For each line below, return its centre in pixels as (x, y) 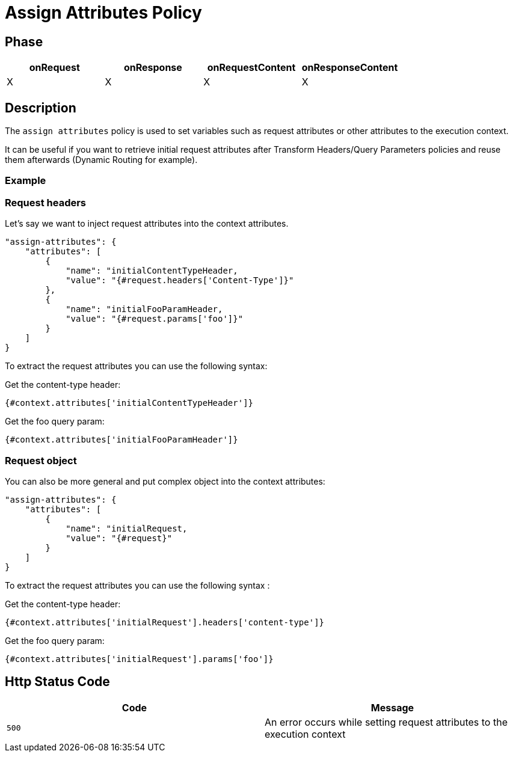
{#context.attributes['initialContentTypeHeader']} (129, 403)
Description (41, 108)
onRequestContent (251, 68)
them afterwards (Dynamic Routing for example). (101, 160)
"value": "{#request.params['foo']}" (155, 319)
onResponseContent (350, 68)
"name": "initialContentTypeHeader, (152, 271)
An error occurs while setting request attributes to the (386, 722)
